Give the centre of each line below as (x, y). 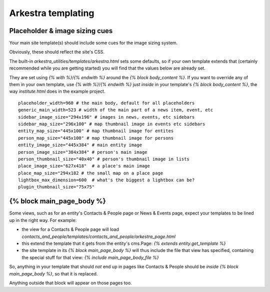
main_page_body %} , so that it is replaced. (53, 273)
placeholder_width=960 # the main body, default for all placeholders (106, 103)
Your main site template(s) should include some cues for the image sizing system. (93, 43)
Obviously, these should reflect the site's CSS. (57, 52)
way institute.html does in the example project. (57, 91)
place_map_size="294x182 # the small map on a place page (91, 173)
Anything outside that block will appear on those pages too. (70, 282)
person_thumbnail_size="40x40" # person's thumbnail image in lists (104, 159)
